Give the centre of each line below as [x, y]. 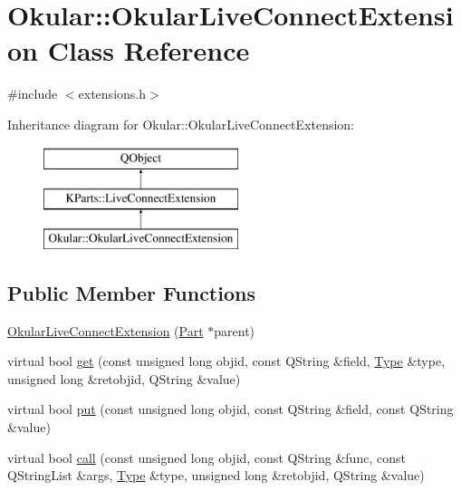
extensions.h [112, 94]
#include [33, 94]
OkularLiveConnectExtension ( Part [106, 330]
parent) [235, 330]
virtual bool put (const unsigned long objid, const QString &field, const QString [230, 409]
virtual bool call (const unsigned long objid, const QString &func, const [206, 457]
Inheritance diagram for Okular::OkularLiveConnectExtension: [181, 124]
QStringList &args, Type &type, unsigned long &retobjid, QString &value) [216, 475]
